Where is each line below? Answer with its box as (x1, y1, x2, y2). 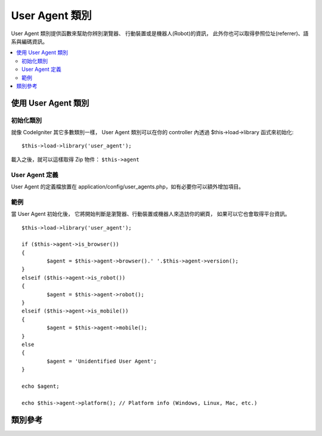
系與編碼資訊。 (11, 38, 48, 45)
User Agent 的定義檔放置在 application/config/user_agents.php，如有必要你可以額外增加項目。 (11, 183, 244, 190)
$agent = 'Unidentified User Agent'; (47, 358, 157, 364)
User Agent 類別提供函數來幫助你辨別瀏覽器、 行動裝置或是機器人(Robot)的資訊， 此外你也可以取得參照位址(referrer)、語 (11, 30, 309, 37)
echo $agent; (21, 382, 60, 389)
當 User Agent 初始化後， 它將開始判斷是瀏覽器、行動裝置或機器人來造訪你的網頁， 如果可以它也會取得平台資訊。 (11, 211, 290, 218)
